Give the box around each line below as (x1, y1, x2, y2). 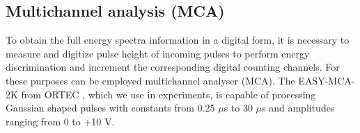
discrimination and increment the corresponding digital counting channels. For (6, 60, 340, 74)
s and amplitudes (262, 100, 335, 115)
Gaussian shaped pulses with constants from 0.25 (6, 100, 215, 115)
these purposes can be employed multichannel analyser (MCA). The (6, 73, 295, 87)
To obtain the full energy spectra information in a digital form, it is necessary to (6, 33, 350, 47)
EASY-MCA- (298, 73, 355, 87)
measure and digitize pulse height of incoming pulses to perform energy (6, 46, 310, 60)
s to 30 (224, 100, 253, 115)
